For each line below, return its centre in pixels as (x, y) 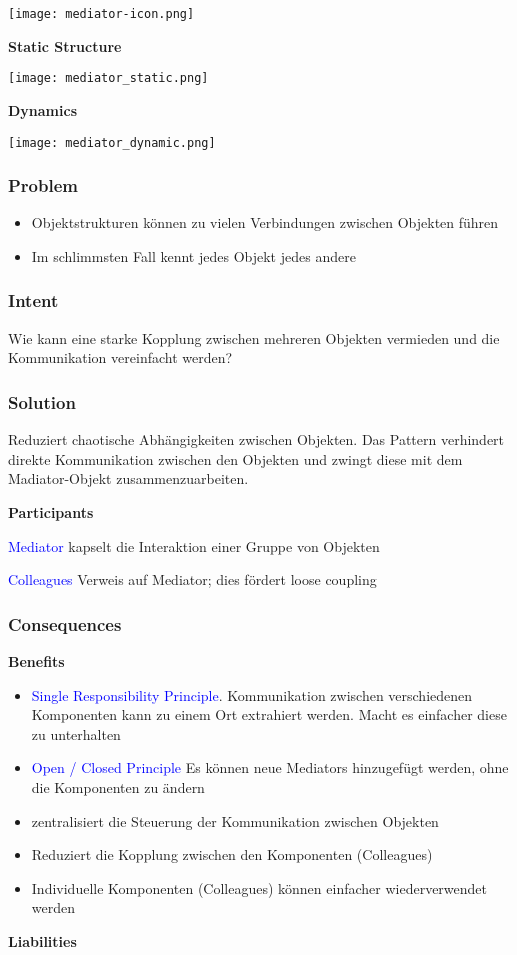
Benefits (36, 660)
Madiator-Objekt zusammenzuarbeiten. (128, 478)
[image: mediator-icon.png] (101, 14)
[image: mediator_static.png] (108, 78)
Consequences (65, 623)
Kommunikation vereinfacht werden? (120, 357)
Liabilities (42, 940)
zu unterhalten (76, 733)
